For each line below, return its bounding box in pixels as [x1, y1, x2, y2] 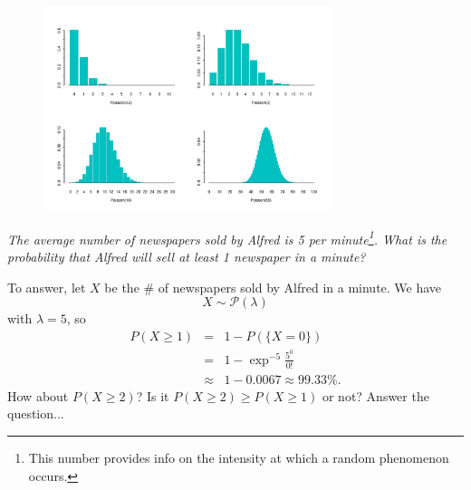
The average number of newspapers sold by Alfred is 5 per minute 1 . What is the [7, 226, 447, 248]
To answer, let [7, 277, 86, 296]
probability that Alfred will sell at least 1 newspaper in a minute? [7, 247, 366, 266]
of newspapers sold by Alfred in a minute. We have [158, 277, 442, 296]
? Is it [136, 386, 169, 405]
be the [104, 277, 139, 296]
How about [7, 386, 69, 405]
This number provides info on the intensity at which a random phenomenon [28, 448, 449, 467]
